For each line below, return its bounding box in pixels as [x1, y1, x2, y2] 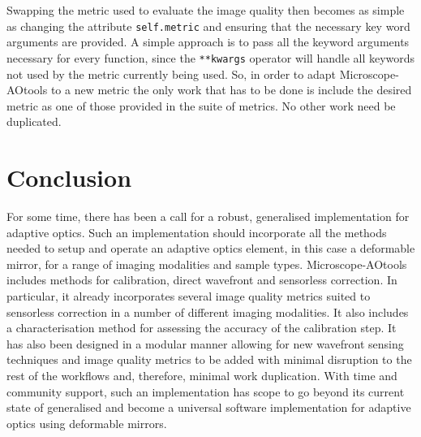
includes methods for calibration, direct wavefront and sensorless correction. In [6, 271, 397, 288]
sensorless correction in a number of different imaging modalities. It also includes [6, 303, 409, 320]
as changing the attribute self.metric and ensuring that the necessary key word [6, 17, 410, 34]
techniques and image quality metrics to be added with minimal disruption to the [6, 351, 412, 368]
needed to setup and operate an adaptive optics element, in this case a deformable [6, 240, 415, 257]
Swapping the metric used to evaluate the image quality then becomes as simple [6, 2, 405, 18]
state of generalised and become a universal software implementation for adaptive [6, 399, 411, 416]
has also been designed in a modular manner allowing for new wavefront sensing [6, 335, 404, 352]
